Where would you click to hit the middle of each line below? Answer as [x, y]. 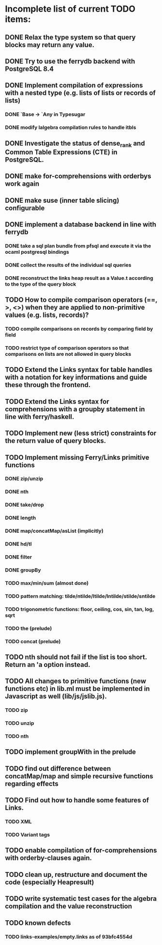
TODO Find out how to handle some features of [77, 800]
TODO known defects [38, 923]
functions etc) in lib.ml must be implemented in [77, 689]
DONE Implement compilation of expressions [74, 85]
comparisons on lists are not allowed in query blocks [68, 354]
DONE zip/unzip [24, 479]
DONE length [21, 518]
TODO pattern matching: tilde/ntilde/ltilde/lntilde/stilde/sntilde [80, 596]
